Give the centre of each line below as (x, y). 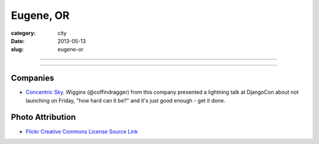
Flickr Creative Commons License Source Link (82, 131)
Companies (32, 78)
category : (23, 33)
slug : (17, 50)
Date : (18, 41)
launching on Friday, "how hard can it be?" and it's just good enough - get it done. (126, 100)
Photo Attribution (43, 117)
